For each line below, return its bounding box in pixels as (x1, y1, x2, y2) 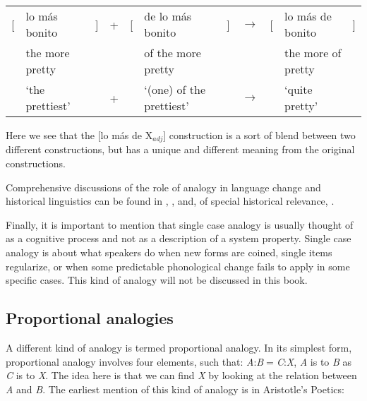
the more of (284, 44, 342, 61)
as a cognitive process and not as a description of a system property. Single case (6, 231, 351, 246)
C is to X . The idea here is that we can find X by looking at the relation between (6, 368, 357, 383)
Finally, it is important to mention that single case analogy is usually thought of (6, 217, 354, 232)
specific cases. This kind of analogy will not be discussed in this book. (6, 273, 308, 287)
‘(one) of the (144, 81, 206, 97)
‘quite (284, 81, 313, 97)
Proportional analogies (6, 307, 174, 329)
